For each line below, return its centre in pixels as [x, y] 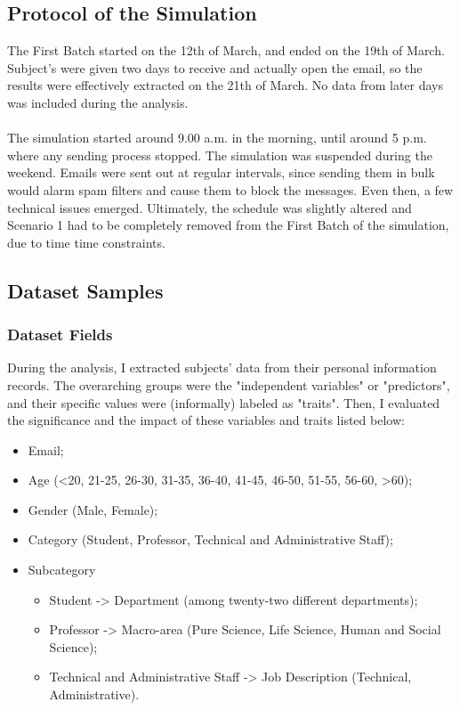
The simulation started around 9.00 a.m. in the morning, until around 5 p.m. [217, 138]
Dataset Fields [60, 335]
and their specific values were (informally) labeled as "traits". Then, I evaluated [224, 402]
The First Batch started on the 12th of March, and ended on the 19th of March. [226, 50]
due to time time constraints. [86, 242]
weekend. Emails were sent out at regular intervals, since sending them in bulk [221, 172]
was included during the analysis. [98, 102]
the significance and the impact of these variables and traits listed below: [206, 420]
